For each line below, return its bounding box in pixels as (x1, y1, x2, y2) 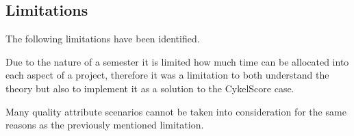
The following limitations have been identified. (5, 31, 200, 46)
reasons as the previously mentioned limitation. (5, 118, 204, 132)
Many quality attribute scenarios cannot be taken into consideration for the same (5, 104, 346, 118)
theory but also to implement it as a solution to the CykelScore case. (5, 81, 294, 95)
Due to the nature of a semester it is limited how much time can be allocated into (5, 54, 349, 68)
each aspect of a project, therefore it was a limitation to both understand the (5, 68, 329, 82)
